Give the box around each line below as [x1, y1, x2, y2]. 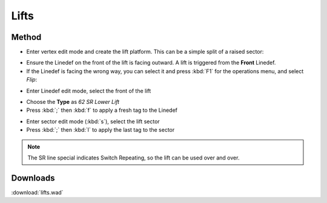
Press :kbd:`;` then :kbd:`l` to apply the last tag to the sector [26, 126, 175, 134]
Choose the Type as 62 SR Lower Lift [26, 98, 120, 106]
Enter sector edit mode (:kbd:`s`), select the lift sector [26, 118, 160, 125]
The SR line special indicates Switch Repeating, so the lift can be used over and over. [27, 154, 240, 161]
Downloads [11, 173, 55, 183]
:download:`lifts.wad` [11, 188, 64, 196]
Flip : [26, 76, 38, 83]
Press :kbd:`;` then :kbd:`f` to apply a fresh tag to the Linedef [26, 106, 178, 114]
